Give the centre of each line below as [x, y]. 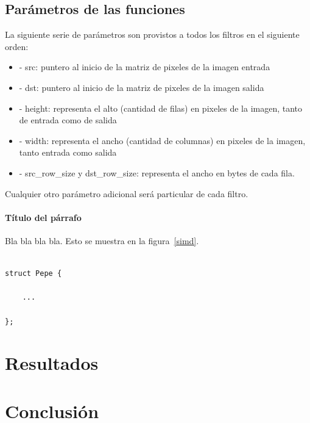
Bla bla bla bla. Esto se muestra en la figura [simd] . [102, 240]
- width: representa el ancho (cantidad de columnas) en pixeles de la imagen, [162, 140]
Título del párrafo [43, 217]
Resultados [52, 363]
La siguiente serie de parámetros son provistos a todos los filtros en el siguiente [152, 34]
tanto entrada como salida [68, 152]
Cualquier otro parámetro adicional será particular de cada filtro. [127, 193]
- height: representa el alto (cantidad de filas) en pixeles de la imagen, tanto [161, 108]
